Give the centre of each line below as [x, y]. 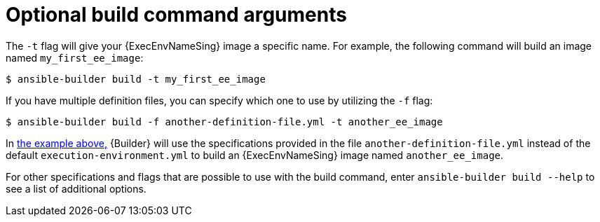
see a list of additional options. [76, 188]
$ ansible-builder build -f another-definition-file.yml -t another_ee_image [224, 122]
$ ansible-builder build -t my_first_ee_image [136, 79]
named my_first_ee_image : [75, 57]
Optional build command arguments [176, 15]
